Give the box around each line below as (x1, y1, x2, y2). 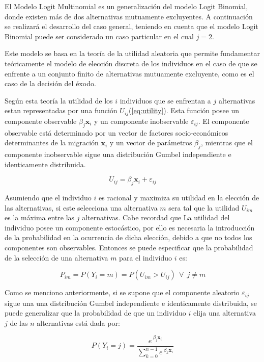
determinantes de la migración (5, 137, 99, 148)
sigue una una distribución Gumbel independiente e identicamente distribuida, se (5, 297, 257, 308)
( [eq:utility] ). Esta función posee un (129, 105, 240, 116)
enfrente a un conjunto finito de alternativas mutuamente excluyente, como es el (5, 68, 254, 79)
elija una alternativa (193, 307, 256, 318)
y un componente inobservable (94, 115, 189, 126)
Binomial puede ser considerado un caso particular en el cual (5, 31, 194, 41)
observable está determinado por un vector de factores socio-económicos (5, 127, 228, 138)
